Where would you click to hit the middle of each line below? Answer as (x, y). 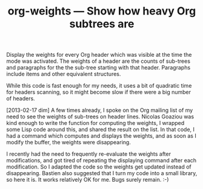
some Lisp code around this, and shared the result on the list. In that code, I (101, 130)
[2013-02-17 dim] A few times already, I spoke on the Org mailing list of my (100, 111)
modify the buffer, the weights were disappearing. (69, 143)
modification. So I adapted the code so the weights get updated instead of (99, 167)
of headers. (21, 98)
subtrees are (102, 24)
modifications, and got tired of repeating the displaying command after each (101, 161)
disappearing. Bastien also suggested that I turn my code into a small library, (102, 173)
